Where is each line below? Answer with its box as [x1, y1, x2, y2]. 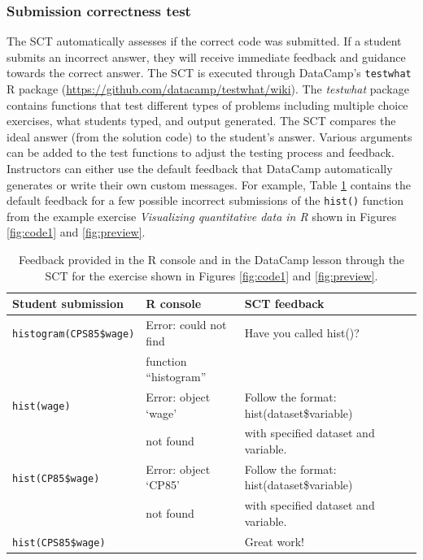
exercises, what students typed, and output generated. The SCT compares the [7, 112, 396, 129]
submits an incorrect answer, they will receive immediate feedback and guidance [7, 48, 406, 65]
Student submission [12, 295, 124, 312]
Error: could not [146, 316, 227, 333]
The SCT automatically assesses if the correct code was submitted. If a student [7, 33, 402, 50]
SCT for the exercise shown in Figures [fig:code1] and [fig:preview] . [45, 267, 378, 284]
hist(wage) [12, 400, 71, 412]
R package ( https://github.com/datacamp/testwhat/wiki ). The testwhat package [7, 80, 409, 98]
